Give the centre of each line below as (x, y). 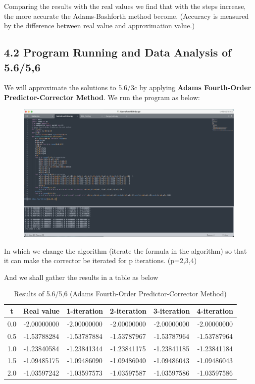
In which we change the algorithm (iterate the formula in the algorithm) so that (126, 250)
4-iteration (215, 311)
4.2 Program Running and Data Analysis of (118, 52)
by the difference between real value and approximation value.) (100, 26)
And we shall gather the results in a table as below (81, 277)
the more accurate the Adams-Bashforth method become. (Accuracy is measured (127, 16)
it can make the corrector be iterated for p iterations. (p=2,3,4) (101, 260)
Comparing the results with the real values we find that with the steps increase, (125, 6)
